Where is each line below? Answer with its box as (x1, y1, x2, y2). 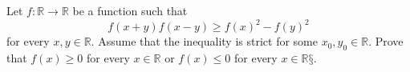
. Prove (368, 33, 404, 50)
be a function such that (72, 2, 188, 18)
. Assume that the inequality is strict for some (91, 33, 318, 50)
